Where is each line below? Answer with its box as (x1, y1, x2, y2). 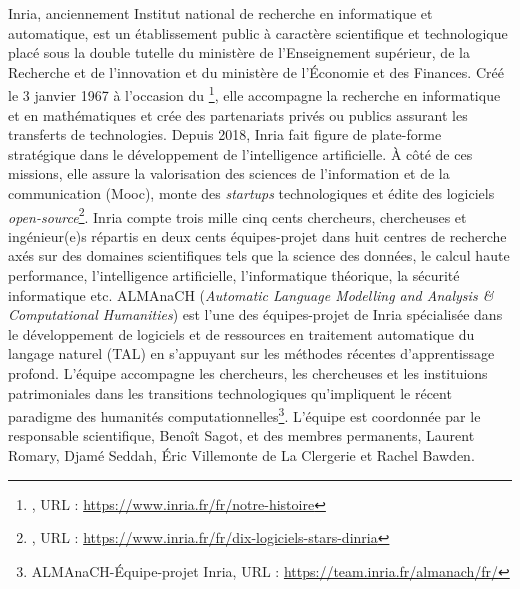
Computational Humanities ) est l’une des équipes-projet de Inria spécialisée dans (8, 304, 503, 325)
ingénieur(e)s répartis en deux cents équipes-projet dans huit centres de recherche (8, 225, 507, 246)
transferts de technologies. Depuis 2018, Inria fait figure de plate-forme (8, 124, 442, 145)
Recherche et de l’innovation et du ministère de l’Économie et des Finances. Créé (8, 61, 504, 82)
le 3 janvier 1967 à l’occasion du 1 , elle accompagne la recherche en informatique (8, 82, 501, 106)
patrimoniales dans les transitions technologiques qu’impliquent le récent (8, 382, 452, 403)
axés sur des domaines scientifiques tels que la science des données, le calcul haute (8, 245, 510, 266)
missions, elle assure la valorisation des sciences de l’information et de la (8, 163, 450, 184)
